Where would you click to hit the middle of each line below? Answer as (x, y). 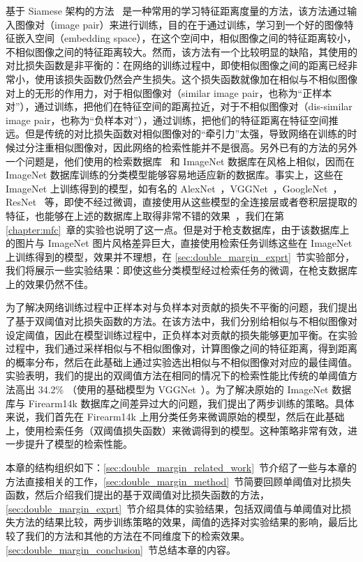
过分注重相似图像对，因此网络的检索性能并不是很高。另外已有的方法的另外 (186, 147)
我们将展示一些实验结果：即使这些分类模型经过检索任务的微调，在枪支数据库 (181, 270)
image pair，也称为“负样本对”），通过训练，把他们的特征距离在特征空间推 (172, 120)
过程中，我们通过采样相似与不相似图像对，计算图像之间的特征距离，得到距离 (181, 348)
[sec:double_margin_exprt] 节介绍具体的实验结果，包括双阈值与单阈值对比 (174, 508)
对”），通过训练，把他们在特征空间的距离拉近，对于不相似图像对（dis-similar (179, 106)
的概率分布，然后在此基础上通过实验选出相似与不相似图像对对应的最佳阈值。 (181, 362)
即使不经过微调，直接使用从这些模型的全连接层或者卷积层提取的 (210, 202)
